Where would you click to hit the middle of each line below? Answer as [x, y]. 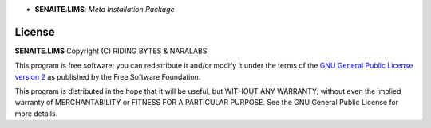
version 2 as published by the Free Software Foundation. [108, 76]
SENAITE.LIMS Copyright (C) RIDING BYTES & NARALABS [111, 51]
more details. [36, 113]
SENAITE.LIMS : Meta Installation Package [105, 9]
